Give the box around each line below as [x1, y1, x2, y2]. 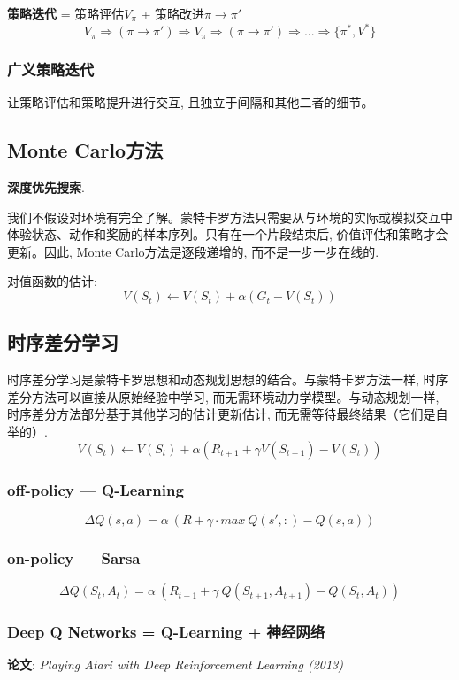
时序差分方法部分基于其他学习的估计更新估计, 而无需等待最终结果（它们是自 [7, 405, 448, 423]
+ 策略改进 [141, 4, 204, 22]
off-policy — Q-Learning [7, 478, 184, 500]
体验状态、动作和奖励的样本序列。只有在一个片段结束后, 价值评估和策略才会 [7, 225, 448, 243]
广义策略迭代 [7, 58, 95, 81]
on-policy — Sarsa [7, 546, 141, 568]
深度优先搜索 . [7, 178, 85, 197]
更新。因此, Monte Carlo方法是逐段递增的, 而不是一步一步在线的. [7, 242, 379, 260]
